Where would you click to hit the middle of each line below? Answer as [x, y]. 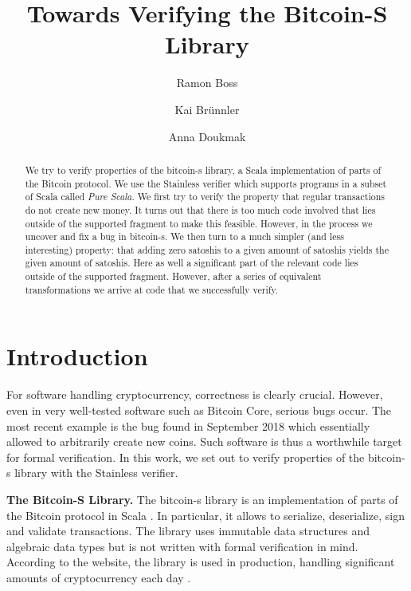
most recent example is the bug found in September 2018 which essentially [188, 426]
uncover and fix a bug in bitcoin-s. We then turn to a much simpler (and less [184, 236]
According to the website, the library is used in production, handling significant [201, 562]
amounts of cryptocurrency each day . [99, 577]
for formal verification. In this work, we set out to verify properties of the [186, 457]
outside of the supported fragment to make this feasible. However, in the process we [199, 223]
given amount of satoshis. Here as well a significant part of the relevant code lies [192, 263]
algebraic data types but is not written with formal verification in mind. [182, 546]
